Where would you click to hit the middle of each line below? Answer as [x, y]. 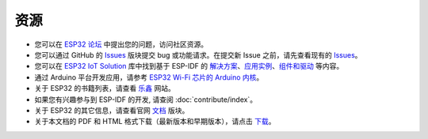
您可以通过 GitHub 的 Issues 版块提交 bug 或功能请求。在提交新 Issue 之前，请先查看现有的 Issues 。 [198, 54]
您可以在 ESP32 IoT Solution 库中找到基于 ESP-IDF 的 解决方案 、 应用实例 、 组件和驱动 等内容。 [189, 66]
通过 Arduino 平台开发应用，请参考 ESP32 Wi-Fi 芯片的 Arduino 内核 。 [149, 77]
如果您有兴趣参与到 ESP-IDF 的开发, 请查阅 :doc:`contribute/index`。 [146, 100]
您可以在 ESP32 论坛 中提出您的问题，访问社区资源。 [121, 44]
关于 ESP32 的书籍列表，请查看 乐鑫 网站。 [105, 88]
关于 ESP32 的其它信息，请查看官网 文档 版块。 [112, 110]
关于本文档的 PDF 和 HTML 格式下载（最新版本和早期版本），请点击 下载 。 [155, 122]
